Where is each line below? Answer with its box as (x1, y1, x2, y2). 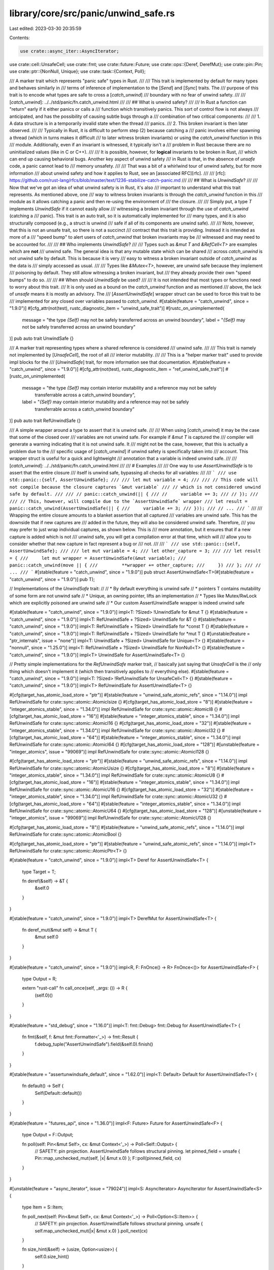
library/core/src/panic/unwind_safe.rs (9, 8, 175, 19)
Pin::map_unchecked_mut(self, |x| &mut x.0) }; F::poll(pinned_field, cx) (35, 1155, 182, 1161)
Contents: (9, 35, 30, 41)
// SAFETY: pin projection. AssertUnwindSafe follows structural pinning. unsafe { (35, 1221, 203, 1227)
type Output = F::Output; (22, 1132, 74, 1138)
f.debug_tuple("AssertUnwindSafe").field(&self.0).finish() (35, 1041, 153, 1047)
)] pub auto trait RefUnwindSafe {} (9, 418, 81, 424)
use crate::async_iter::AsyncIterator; (20, 48, 119, 54)
